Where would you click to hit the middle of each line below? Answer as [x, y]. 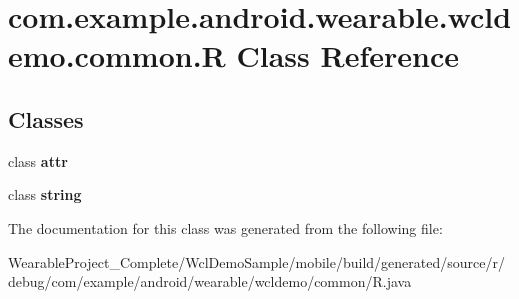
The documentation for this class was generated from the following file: [225, 227]
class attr [38, 160]
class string [45, 194]
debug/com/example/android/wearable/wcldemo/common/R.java [210, 281]
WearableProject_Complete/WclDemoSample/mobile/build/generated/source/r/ [256, 261]
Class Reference [347, 55]
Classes [46, 118]
